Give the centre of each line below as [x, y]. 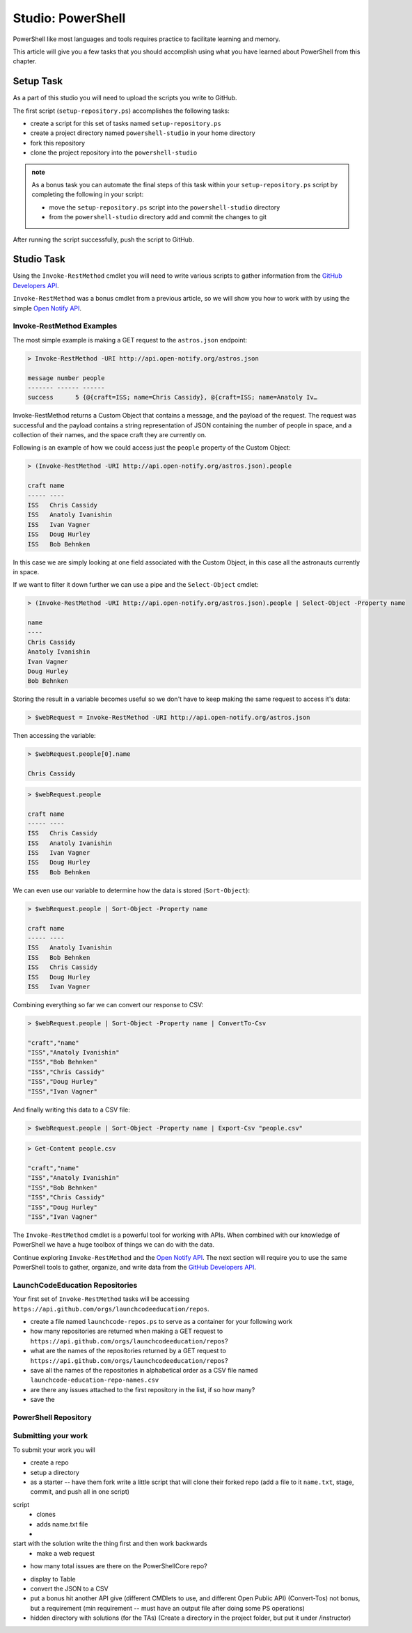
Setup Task [38, 81]
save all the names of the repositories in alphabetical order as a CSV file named [144, 1370]
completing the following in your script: [88, 194]
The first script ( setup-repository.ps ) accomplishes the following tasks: [121, 111]
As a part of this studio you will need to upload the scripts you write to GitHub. [125, 98]
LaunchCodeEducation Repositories [75, 1285]
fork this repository [57, 143]
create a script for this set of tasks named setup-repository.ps [126, 124]
